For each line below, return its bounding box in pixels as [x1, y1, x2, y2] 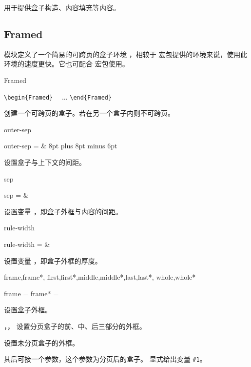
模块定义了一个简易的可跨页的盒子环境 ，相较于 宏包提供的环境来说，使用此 [4, 49, 248, 59]
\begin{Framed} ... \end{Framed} [4, 91, 112, 102]
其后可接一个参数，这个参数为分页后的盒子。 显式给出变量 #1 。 [4, 354, 207, 364]
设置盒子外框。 [4, 305, 52, 315]
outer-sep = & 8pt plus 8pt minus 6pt [4, 141, 117, 151]
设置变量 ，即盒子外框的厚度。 [4, 255, 102, 265]
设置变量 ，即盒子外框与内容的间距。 [4, 206, 122, 216]
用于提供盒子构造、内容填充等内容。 [4, 2, 120, 12]
